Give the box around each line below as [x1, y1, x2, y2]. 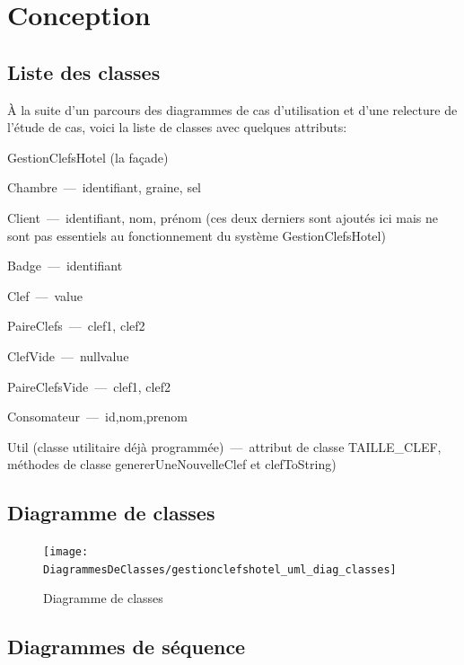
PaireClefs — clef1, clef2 [7, 316, 145, 335]
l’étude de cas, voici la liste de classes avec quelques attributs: [7, 118, 347, 137]
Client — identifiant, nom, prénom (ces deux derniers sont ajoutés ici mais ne [7, 208, 438, 226]
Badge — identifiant [7, 256, 123, 275]
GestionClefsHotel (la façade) [7, 147, 169, 166]
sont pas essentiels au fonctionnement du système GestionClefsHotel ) [7, 226, 386, 244]
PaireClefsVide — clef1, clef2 [7, 377, 171, 395]
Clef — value [7, 286, 83, 305]
